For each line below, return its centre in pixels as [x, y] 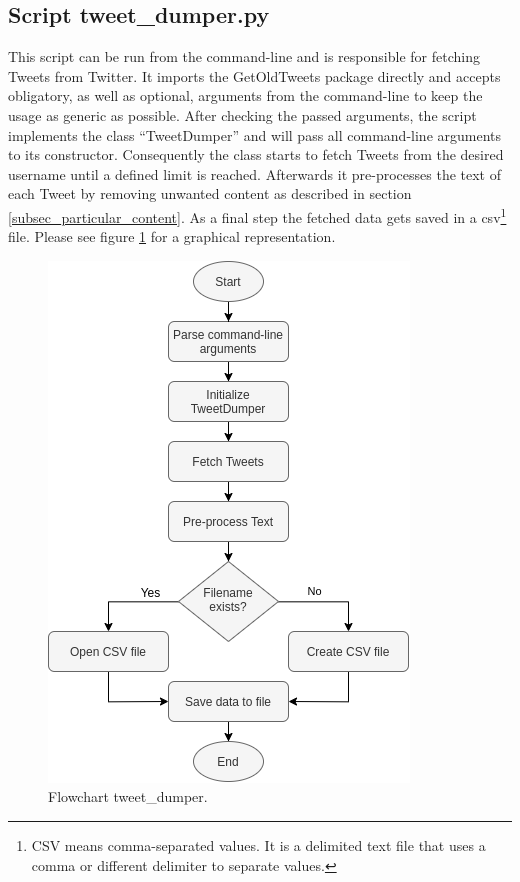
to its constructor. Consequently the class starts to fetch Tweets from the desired [256, 154]
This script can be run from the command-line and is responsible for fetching [244, 56]
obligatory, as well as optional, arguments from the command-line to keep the [245, 95]
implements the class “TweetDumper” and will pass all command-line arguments [255, 134]
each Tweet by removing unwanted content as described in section [210, 193]
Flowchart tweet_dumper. [128, 796]
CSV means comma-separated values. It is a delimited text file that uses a [258, 844]
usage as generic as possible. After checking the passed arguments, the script [242, 114]
